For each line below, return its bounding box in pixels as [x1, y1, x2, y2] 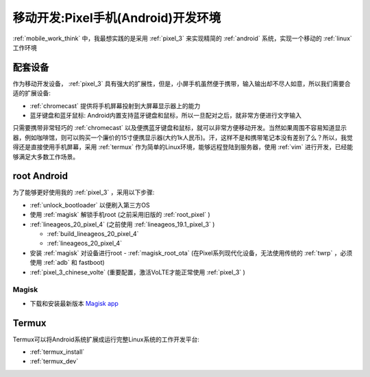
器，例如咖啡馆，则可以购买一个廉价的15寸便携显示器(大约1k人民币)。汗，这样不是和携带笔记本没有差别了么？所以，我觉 [12, 133, 353, 142]
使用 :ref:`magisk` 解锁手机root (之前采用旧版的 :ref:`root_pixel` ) [29, 211, 210, 219]
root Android [12, 170, 69, 182]
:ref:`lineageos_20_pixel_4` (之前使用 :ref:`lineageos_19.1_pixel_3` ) [29, 220, 215, 229]
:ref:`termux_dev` [29, 357, 79, 365]
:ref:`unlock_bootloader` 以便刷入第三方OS [29, 200, 150, 209]
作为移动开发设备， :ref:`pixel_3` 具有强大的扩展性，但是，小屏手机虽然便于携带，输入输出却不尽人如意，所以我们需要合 [12, 79, 351, 88]
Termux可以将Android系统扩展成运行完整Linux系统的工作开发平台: [12, 335, 200, 343]
